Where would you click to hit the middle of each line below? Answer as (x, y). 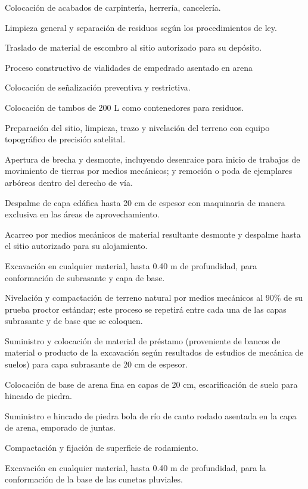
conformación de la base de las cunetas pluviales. (94, 479)
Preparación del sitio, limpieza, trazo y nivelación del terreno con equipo (137, 127)
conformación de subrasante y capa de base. (85, 277)
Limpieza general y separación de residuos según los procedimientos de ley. (141, 27)
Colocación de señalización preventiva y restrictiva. (98, 87)
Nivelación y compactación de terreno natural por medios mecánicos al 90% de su (154, 298)
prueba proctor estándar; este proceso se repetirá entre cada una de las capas (146, 309)
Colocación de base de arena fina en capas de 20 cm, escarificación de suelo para (151, 384)
